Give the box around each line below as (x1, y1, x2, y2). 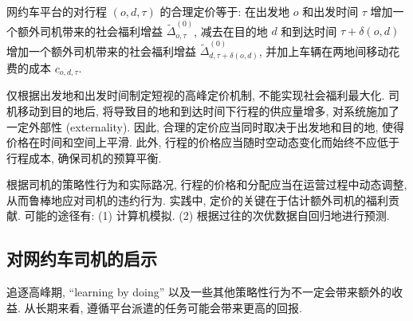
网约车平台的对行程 (6, 3, 107, 19)
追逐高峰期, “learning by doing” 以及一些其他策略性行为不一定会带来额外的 (6, 284, 392, 300)
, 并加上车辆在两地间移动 (258, 42, 389, 59)
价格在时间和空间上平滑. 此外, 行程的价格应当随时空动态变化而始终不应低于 (6, 134, 400, 151)
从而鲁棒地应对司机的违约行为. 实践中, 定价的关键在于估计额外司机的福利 (6, 191, 389, 208)
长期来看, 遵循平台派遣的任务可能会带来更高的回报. (35, 299, 302, 315)
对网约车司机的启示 (6, 246, 157, 271)
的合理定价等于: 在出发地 (159, 3, 290, 19)
